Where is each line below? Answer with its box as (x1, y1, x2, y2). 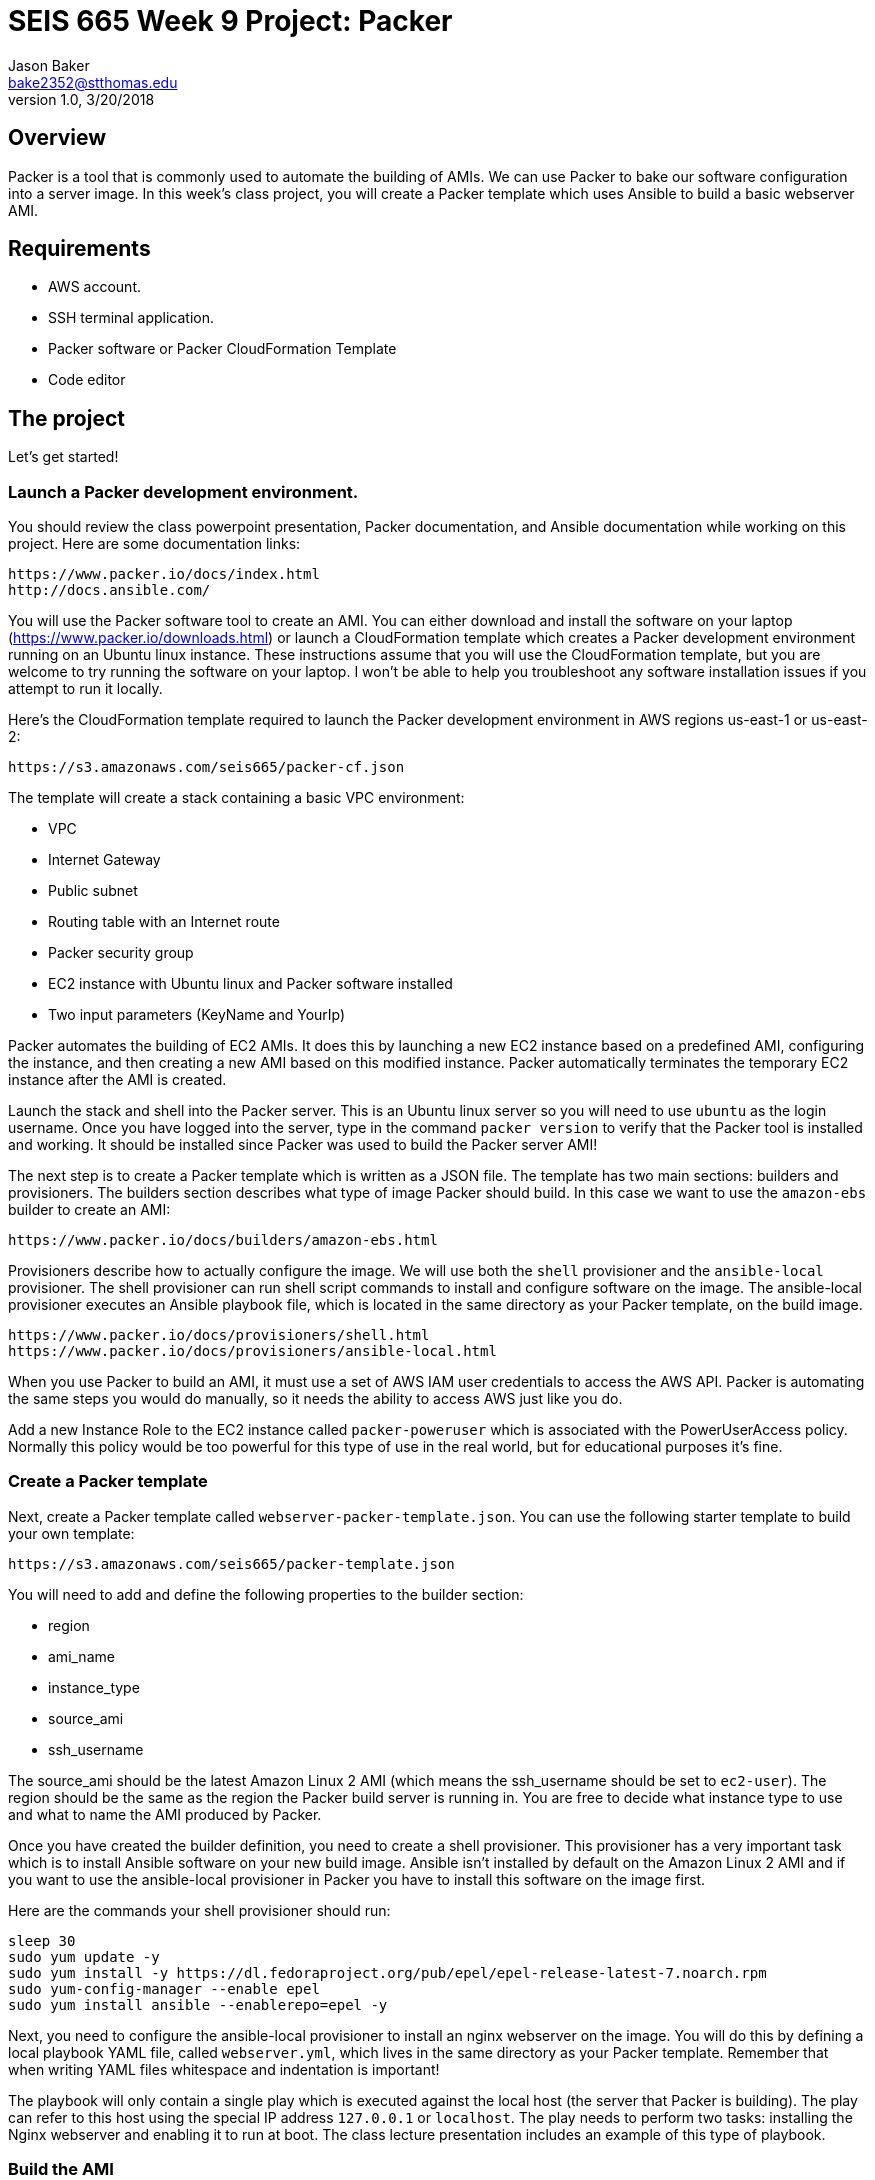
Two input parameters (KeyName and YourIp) (48, 1006, 346, 1024)
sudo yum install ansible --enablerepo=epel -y (8, 1996, 388, 2013)
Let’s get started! (8, 448, 119, 466)
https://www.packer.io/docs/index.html (8, 566, 320, 583)
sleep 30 (8, 1932, 76, 1949)
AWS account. (48, 278, 141, 296)
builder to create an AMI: (8, 1201, 171, 1219)
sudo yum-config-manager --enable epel (8, 1980, 320, 1997)
